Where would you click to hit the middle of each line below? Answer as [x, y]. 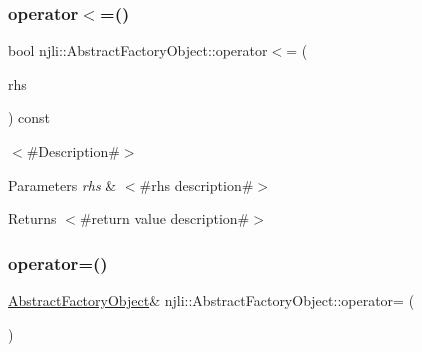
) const [29, 117]
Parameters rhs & [62, 184]
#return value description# [164, 218]
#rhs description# [196, 184]
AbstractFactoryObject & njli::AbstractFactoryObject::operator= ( [211, 300]
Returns [32, 218]
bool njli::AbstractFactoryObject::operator [138, 50]
